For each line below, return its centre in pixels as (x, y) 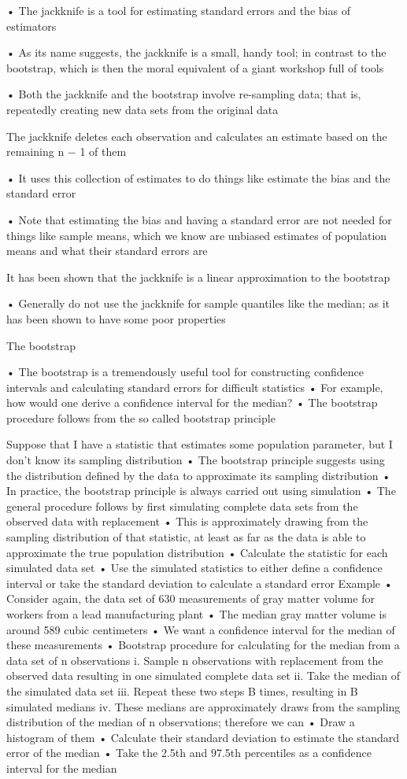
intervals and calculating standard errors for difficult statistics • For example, (195, 387)
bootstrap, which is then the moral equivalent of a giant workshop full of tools (195, 67)
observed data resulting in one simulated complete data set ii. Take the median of (203, 676)
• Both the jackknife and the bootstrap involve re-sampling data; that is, (184, 94)
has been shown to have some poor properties (116, 318)
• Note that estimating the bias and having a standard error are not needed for (199, 219)
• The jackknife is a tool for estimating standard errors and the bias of (178, 10)
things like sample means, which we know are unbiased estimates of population (197, 235)
